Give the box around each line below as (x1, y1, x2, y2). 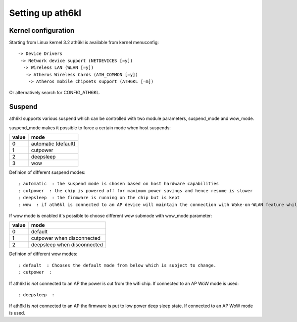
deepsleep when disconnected (31, 241, 103, 248)
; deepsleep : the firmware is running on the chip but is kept (18, 195, 180, 201)
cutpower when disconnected (31, 235, 101, 242)
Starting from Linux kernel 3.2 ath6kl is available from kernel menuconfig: (9, 40, 159, 46)
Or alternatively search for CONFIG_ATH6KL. (9, 90, 101, 96)
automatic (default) (31, 140, 76, 147)
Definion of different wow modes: (9, 251, 78, 257)
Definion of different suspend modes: (9, 169, 86, 175)
